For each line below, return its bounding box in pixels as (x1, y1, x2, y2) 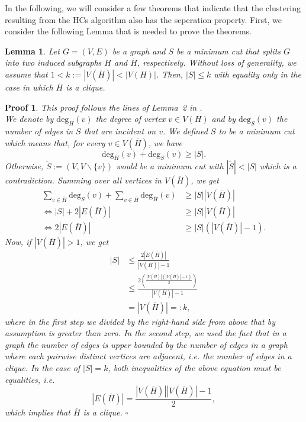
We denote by (5, 112, 54, 125)
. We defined (162, 124, 208, 137)
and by (211, 112, 236, 125)
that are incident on (83, 124, 156, 137)
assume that (5, 67, 48, 80)
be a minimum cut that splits (176, 44, 281, 57)
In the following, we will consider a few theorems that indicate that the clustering (5, 2, 301, 14)
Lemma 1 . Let (5, 44, 60, 57)
